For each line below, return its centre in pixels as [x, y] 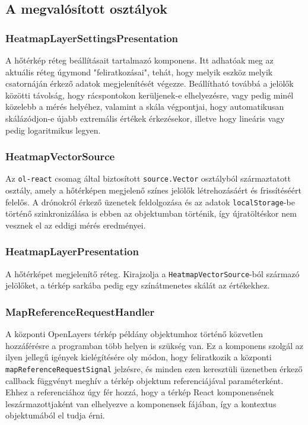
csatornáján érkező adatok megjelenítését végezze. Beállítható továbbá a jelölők [150, 83]
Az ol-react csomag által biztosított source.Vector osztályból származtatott [148, 178]
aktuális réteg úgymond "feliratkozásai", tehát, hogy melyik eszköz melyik [139, 72]
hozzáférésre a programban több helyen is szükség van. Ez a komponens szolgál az [155, 345]
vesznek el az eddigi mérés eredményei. [76, 225]
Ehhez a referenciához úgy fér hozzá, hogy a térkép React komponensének [140, 392]
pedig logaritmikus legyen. [53, 130]
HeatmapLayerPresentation [72, 251]
